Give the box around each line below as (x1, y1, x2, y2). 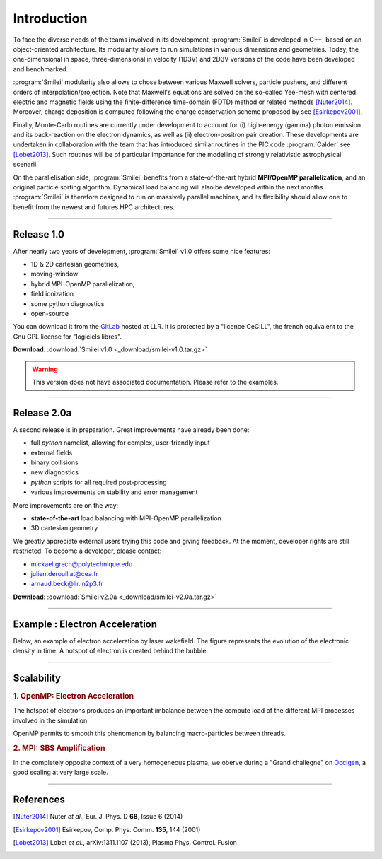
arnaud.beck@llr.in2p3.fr (30, 580, 104, 588)
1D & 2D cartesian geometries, (30, 260, 120, 269)
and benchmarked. (13, 64, 69, 74)
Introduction (13, 11, 88, 26)
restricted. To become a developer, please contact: (13, 547, 162, 555)
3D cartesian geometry (30, 524, 98, 532)
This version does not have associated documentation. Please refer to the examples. (32, 378, 279, 386)
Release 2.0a (13, 407, 72, 419)
